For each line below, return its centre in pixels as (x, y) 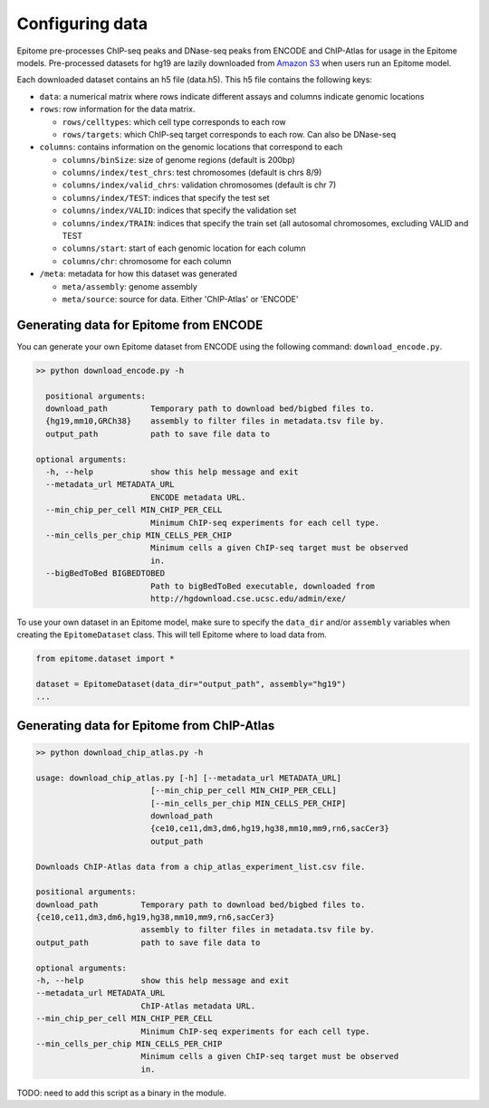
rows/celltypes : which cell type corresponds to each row (174, 121)
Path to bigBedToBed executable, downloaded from (263, 586)
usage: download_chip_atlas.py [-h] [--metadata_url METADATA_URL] (189, 778)
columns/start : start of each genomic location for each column (184, 248)
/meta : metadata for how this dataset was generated (138, 274)
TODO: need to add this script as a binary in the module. (121, 1093)
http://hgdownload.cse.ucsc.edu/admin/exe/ (248, 598)
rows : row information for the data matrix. (117, 110)
